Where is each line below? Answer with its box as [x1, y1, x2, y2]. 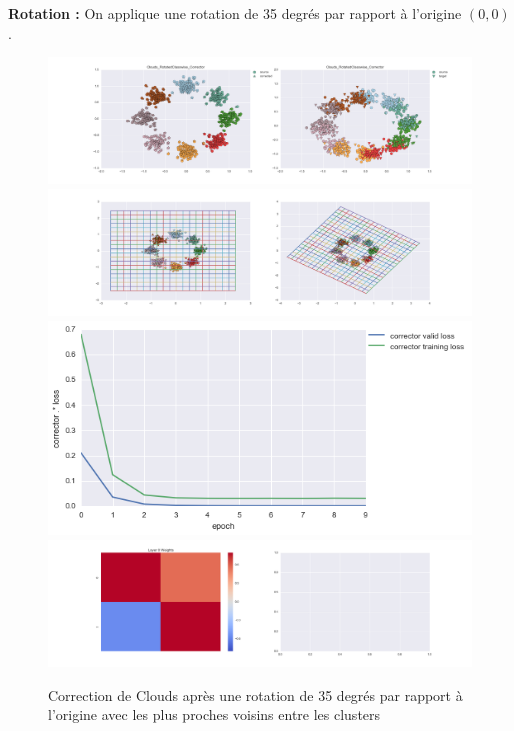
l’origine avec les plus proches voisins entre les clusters [48, 704, 381, 725]
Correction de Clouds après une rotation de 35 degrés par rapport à [48, 684, 463, 705]
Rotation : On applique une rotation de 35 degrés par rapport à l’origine [8, 3, 462, 23]
